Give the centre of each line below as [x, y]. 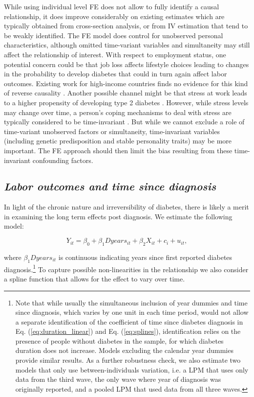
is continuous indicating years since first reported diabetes [145, 257]
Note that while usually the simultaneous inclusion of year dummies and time [131, 302]
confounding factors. [63, 160]
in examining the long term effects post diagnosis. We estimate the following [118, 216]
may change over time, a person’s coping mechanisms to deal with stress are [118, 112]
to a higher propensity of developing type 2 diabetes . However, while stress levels [126, 102]
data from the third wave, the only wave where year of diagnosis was [118, 379]
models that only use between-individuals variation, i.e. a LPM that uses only [132, 369]
